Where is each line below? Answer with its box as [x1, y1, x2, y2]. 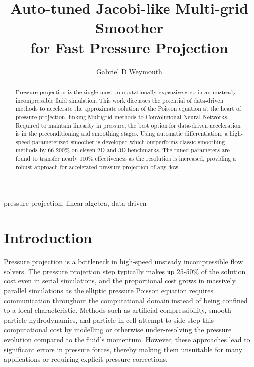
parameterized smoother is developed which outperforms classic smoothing [32, 137, 225, 146]
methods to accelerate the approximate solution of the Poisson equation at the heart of [15, 104, 241, 113]
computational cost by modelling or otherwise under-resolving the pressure [4, 324, 232, 335]
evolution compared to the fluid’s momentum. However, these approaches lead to [4, 334, 250, 344]
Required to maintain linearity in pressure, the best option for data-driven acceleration [15, 121, 241, 129]
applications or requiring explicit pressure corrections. [4, 354, 168, 364]
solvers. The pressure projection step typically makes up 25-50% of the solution [4, 266, 246, 276]
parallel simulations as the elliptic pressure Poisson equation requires [4, 285, 214, 295]
